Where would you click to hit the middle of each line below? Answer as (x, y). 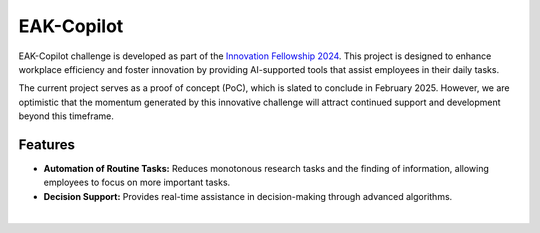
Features (46, 144)
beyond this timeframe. (66, 116)
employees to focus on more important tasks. (137, 182)
